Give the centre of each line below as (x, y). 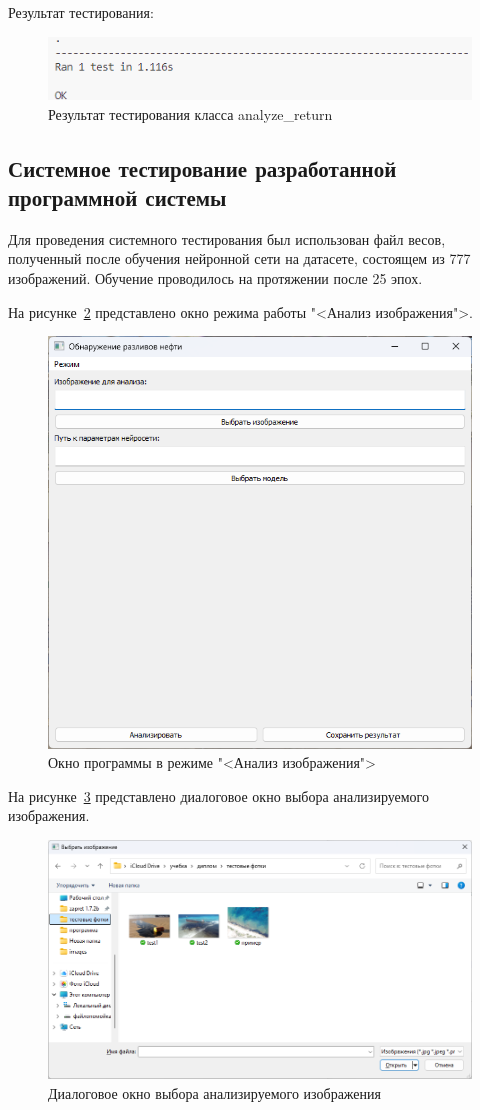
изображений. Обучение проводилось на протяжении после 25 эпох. (215, 277)
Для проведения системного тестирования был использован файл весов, (227, 238)
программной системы (117, 196)
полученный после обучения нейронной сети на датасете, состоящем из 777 (239, 258)
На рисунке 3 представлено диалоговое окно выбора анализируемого (218, 795)
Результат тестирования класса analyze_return (190, 113)
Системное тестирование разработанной (202, 167)
